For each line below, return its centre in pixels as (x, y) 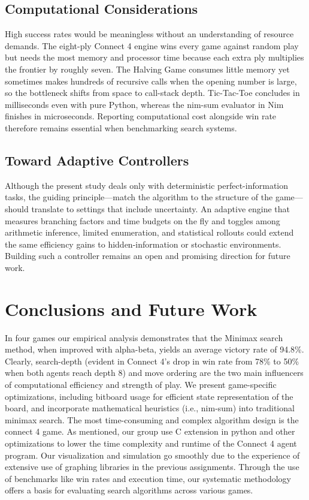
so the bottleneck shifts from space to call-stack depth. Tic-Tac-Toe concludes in (152, 93)
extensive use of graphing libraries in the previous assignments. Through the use (152, 467)
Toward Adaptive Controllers (97, 160)
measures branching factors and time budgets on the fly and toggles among (143, 220)
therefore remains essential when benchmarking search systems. (121, 127)
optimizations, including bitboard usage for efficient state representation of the (149, 396)
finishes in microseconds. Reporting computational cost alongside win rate (141, 116)
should (17, 208)
